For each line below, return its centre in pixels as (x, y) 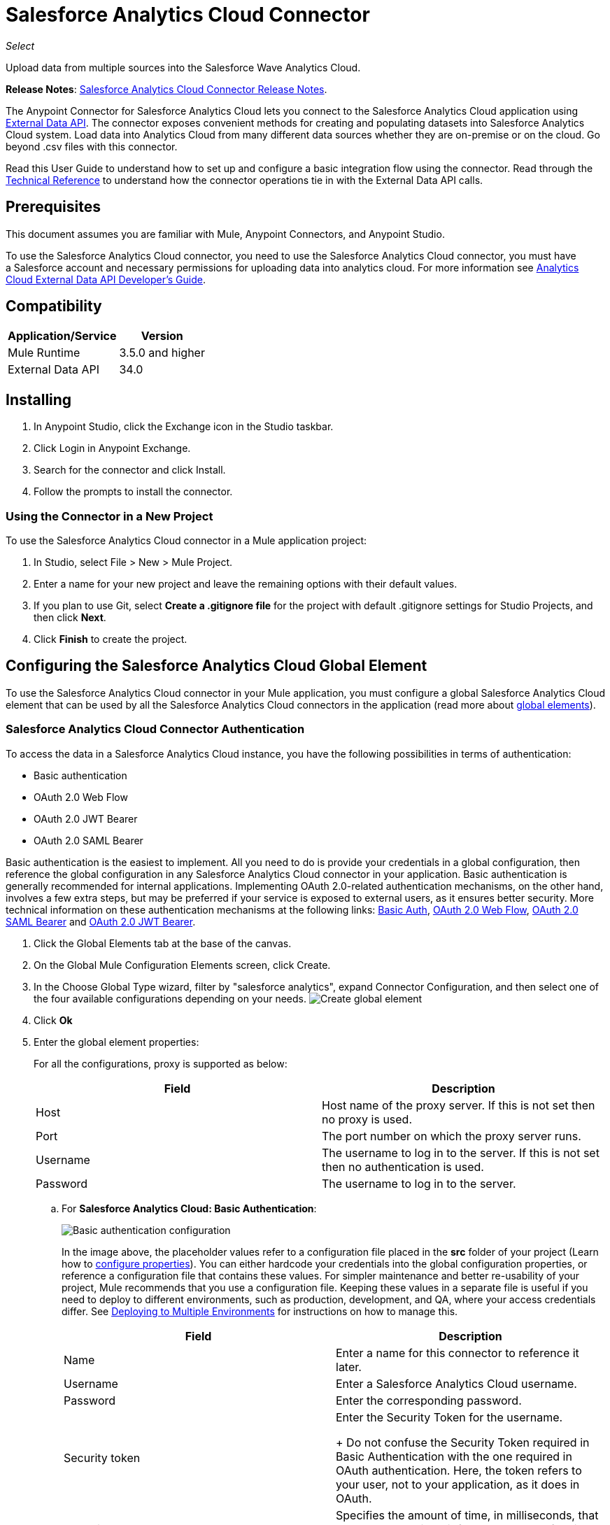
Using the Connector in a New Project (109, 516)
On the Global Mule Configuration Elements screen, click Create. (182, 965)
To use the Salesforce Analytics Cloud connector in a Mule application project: (186, 541)
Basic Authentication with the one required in (454, 1456)
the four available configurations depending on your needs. (170, 998)
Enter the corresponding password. (429, 1400)
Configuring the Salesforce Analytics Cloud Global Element (217, 666)
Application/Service (62, 336)
